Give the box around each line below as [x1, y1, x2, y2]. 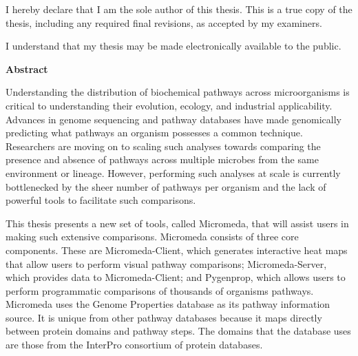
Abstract [6, 61, 48, 76]
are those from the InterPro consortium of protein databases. [6, 337, 263, 352]
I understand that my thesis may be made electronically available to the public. [6, 39, 341, 53]
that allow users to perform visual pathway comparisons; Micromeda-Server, [6, 256, 327, 271]
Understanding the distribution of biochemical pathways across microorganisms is [6, 85, 350, 99]
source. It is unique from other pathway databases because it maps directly [6, 310, 322, 324]
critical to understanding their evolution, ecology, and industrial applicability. [6, 98, 333, 112]
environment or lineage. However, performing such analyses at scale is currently [6, 165, 341, 180]
